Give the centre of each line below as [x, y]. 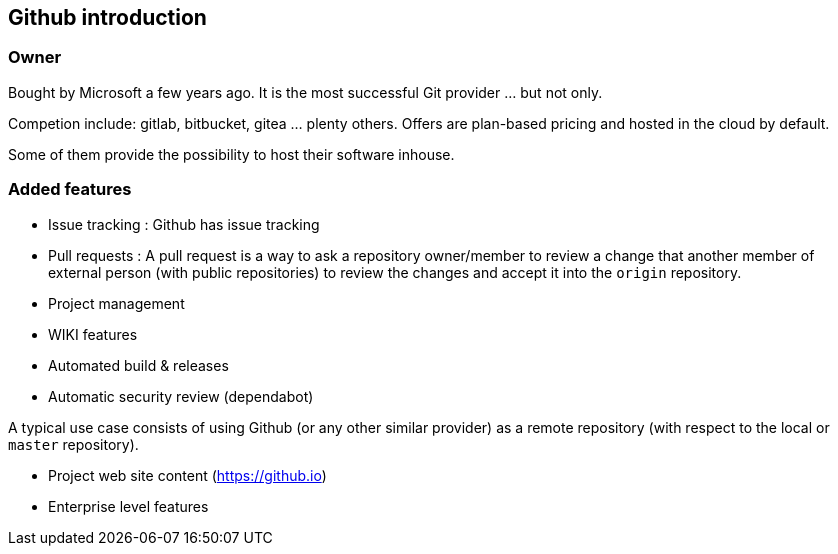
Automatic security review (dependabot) [181, 396]
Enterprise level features [128, 506]
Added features [70, 189]
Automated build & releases [138, 365]
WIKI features [93, 334]
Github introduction [107, 17]
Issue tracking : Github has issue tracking [184, 224]
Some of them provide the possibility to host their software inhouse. [231, 154]
